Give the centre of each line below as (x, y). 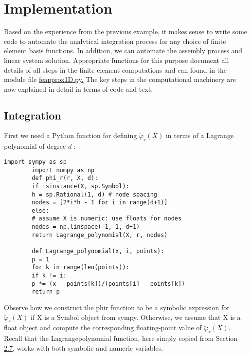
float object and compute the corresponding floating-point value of (103, 327)
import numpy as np (63, 170)
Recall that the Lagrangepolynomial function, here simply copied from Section (121, 338)
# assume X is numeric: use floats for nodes (107, 219)
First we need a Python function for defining (71, 135)
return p (46, 292)
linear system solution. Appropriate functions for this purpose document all (117, 60)
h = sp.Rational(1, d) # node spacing (94, 194)
